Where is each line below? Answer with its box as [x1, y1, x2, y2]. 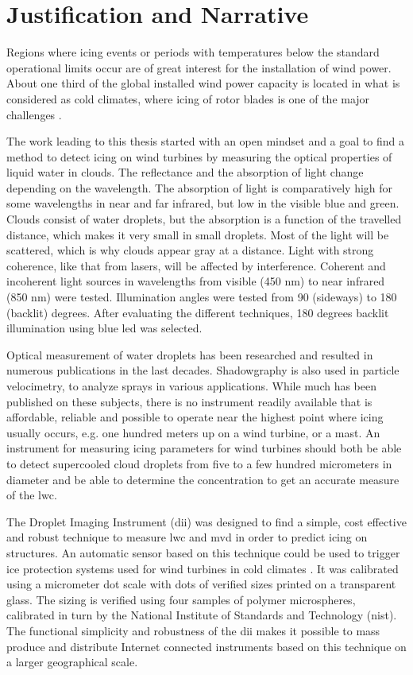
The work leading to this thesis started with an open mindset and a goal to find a [6, 133, 404, 149]
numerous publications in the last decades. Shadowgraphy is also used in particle [6, 362, 399, 378]
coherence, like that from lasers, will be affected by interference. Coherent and [6, 257, 386, 273]
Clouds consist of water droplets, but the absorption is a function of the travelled [6, 211, 402, 227]
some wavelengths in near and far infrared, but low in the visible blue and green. [6, 195, 399, 211]
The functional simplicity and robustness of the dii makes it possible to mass [6, 622, 380, 638]
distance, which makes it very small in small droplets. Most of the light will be [6, 226, 389, 242]
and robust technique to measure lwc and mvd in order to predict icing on [6, 529, 368, 545]
